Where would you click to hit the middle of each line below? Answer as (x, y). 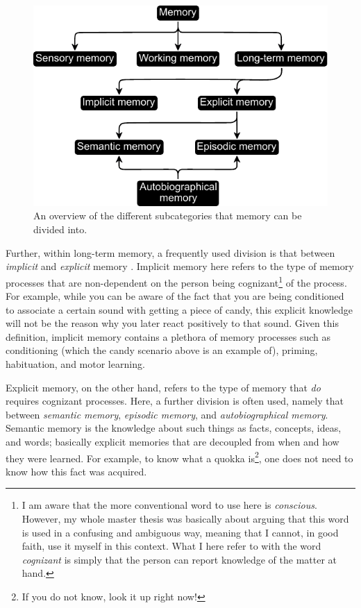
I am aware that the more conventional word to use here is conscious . (169, 505)
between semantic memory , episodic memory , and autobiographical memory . (167, 414)
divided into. (60, 229)
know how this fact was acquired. (76, 471)
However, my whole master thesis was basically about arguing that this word (185, 519)
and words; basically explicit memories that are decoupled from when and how (173, 442)
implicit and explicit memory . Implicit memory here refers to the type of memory (180, 266)
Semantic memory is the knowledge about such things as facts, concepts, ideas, (174, 428)
